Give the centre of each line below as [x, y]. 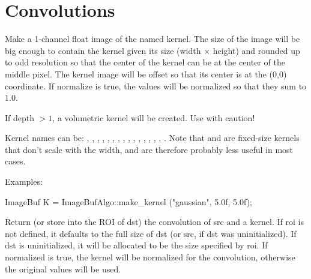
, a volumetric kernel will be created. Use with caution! [154, 117]
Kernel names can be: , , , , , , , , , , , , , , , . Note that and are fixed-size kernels [152, 138]
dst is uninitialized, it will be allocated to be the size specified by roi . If [136, 245]
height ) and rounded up [256, 50]
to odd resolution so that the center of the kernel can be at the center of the [145, 62]
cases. [15, 161]
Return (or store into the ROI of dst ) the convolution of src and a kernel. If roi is [154, 222]
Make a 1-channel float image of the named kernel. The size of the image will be [152, 39]
